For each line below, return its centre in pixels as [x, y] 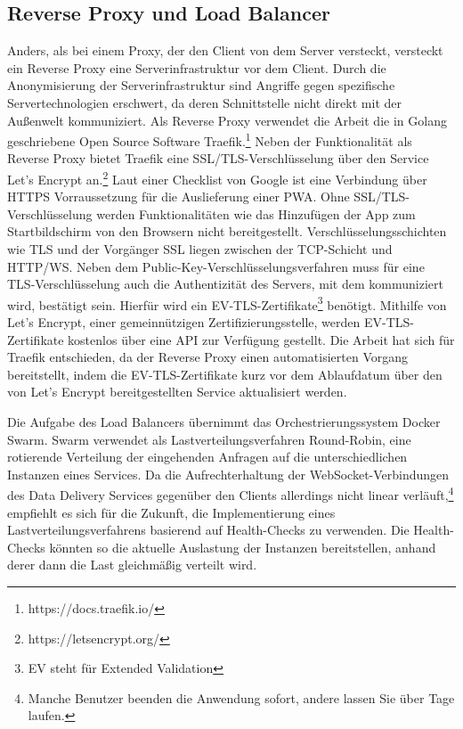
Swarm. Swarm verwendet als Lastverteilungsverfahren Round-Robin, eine [209, 439]
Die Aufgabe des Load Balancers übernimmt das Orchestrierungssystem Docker [224, 422]
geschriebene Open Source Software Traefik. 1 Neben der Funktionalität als [210, 139]
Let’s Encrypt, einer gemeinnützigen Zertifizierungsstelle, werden [184, 322]
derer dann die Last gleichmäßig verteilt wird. [132, 565]
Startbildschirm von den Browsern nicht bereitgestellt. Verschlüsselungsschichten [227, 231]
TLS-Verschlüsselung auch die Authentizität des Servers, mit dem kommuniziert [225, 284]
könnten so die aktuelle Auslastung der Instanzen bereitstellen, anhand [243, 547]
